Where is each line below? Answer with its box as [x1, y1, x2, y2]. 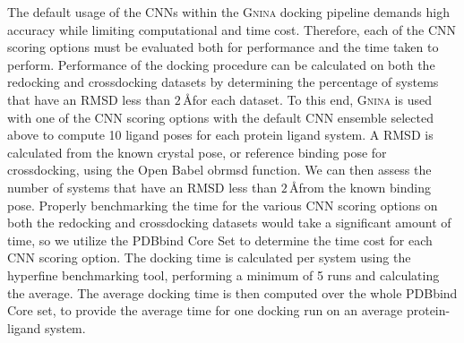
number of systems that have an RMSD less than [7, 177, 278, 196]
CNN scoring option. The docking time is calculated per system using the [7, 248, 411, 267]
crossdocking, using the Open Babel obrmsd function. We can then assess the [7, 160, 432, 179]
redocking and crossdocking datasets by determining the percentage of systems [7, 73, 439, 91]
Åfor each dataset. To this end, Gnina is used [183, 90, 432, 108]
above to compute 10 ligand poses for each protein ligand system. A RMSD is [7, 125, 434, 144]
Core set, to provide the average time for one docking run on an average [7, 301, 403, 320]
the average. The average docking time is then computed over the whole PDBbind [7, 283, 458, 302]
